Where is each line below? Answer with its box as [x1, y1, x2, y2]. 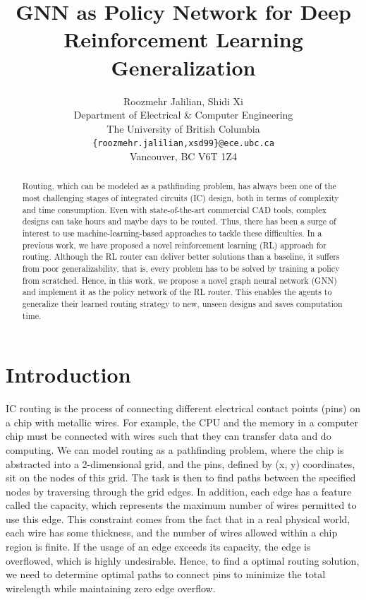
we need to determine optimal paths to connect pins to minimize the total [6, 567, 326, 582]
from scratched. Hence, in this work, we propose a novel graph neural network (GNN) [22, 274, 337, 286]
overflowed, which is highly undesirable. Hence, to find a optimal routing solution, [6, 553, 360, 568]
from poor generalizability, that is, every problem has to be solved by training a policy [22, 262, 340, 274]
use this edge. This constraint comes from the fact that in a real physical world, [6, 511, 350, 526]
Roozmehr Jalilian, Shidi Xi [123, 93, 243, 108]
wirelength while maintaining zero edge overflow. [6, 580, 216, 595]
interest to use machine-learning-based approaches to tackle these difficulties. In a [22, 227, 322, 239]
